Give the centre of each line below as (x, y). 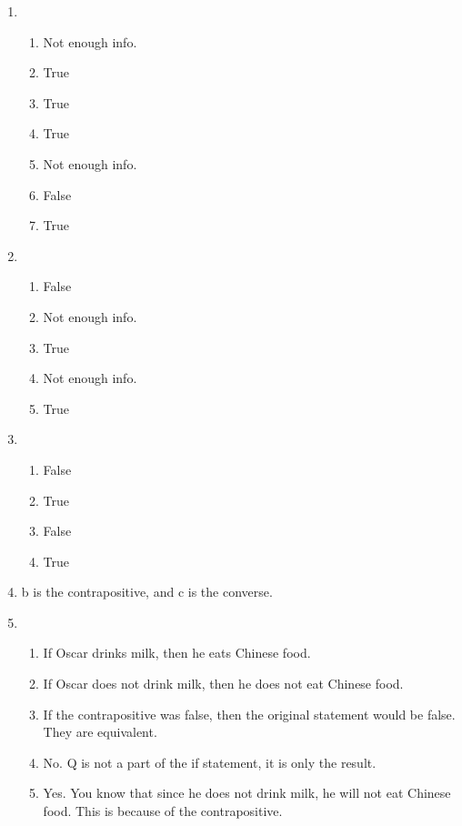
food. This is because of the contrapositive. (163, 811)
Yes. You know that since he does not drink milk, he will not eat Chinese (247, 793)
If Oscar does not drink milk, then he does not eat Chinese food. (223, 684)
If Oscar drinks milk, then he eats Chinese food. (177, 653)
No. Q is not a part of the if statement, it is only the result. (210, 762)
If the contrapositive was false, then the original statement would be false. (249, 714)
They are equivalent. (100, 732)
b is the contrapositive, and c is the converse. (147, 592)
